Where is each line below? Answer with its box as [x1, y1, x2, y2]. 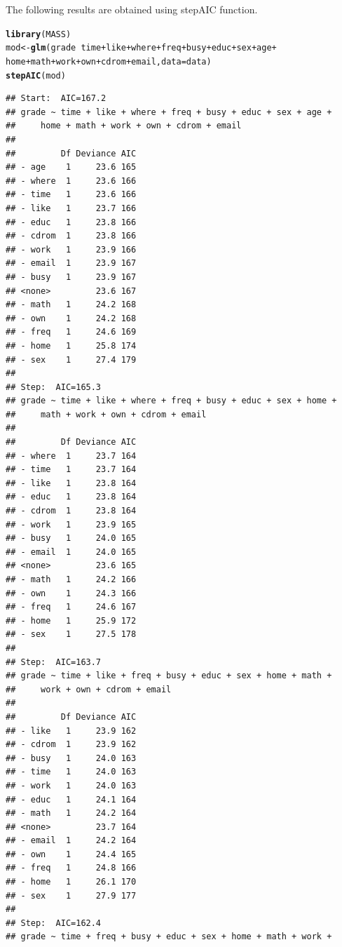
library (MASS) [6, 29, 71, 39]
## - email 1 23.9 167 [6, 258, 137, 269]
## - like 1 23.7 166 [6, 203, 137, 213]
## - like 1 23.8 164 [6, 478, 137, 488]
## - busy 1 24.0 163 [6, 753, 137, 763]
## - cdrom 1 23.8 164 [6, 506, 137, 516]
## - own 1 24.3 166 [6, 588, 137, 598]
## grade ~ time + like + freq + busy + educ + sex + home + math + [6, 671, 332, 681]
